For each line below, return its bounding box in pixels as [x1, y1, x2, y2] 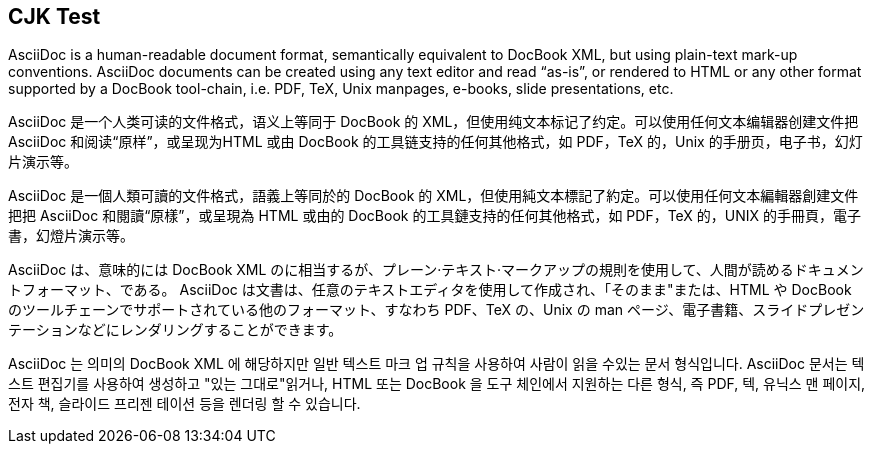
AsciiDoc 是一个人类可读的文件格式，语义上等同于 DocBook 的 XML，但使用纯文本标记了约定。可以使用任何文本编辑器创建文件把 [8, 113, 859, 131]
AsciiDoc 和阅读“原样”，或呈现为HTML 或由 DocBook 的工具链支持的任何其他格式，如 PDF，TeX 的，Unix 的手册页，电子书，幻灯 [8, 133, 863, 151]
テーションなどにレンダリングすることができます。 [8, 321, 343, 339]
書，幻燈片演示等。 [8, 227, 134, 245]
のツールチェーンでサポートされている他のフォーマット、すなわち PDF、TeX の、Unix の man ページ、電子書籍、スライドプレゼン [8, 301, 865, 319]
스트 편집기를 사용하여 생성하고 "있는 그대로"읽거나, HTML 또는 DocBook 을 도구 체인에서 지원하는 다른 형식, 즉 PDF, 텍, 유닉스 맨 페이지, [8, 375, 866, 393]
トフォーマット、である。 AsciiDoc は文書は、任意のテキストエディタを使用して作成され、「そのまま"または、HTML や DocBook [8, 281, 852, 299]
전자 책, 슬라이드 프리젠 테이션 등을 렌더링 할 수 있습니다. [8, 395, 361, 413]
